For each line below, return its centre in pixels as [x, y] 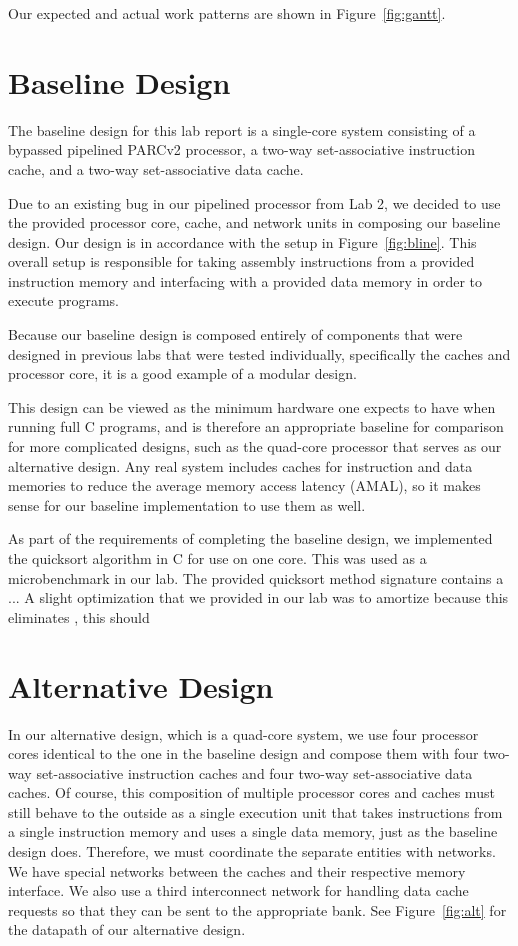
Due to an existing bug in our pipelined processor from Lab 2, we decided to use [254, 202]
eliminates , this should [79, 616]
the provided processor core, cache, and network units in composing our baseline [254, 222]
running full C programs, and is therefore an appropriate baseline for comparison [256, 426]
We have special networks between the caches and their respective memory [237, 870]
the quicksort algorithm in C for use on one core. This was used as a [217, 558]
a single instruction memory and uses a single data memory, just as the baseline [253, 831]
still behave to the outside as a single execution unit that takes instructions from [255, 811]
